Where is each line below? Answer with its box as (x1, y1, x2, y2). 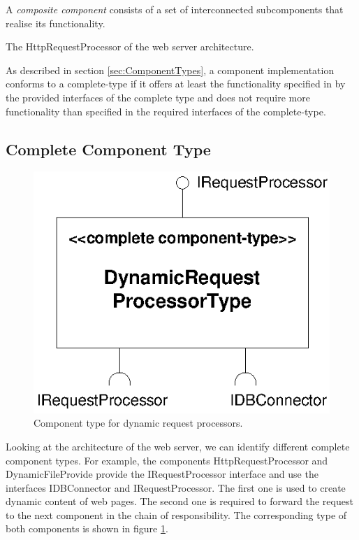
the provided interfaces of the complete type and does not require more (6, 90, 310, 104)
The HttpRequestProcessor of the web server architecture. (6, 39, 254, 54)
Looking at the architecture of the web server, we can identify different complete (6, 439, 350, 453)
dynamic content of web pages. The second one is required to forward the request (6, 494, 353, 509)
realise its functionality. (6, 15, 105, 30)
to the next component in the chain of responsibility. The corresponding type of (6, 507, 347, 522)
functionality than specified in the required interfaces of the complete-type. (6, 104, 326, 118)
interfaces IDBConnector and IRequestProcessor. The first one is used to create (6, 480, 346, 495)
